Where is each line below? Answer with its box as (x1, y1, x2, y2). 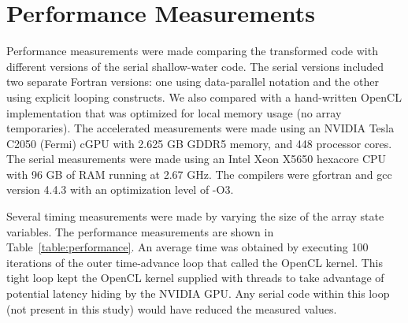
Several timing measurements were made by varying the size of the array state (6, 208, 384, 225)
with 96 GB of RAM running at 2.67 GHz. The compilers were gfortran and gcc (6, 165, 392, 182)
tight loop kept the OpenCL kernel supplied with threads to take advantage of (6, 269, 384, 286)
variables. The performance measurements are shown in (6, 223, 274, 239)
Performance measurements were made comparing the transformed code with (6, 43, 378, 59)
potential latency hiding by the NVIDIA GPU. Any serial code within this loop (6, 285, 390, 302)
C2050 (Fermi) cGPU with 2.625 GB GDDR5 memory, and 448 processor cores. (6, 135, 392, 151)
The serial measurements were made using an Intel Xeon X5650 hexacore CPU (6, 150, 387, 167)
